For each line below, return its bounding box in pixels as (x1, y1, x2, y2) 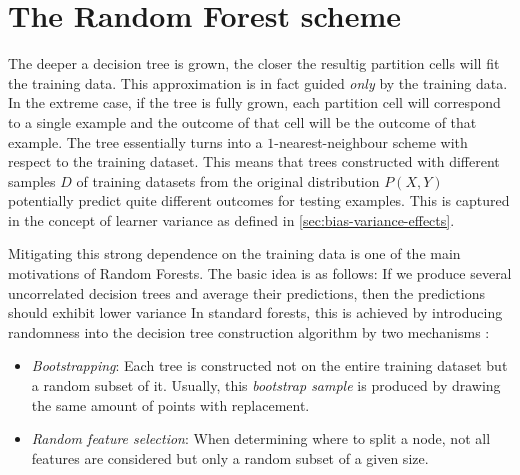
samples (8, 170, 56, 191)
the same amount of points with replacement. (31, 394, 310, 415)
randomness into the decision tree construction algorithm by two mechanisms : (8, 321, 490, 342)
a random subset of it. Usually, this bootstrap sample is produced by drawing (31, 375, 501, 396)
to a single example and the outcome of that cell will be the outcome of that (8, 111, 477, 132)
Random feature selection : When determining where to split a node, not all (31, 428, 491, 449)
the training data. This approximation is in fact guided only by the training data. (8, 72, 508, 93)
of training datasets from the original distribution (76, 170, 380, 191)
